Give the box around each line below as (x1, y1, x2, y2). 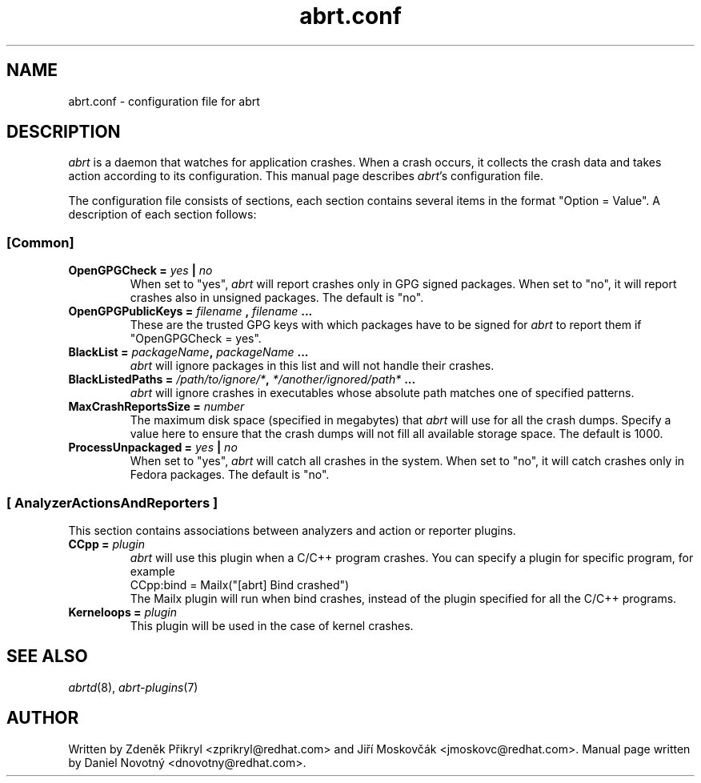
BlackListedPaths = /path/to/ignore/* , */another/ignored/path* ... (68, 372, 416, 387)
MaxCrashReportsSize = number (68, 400, 245, 414)
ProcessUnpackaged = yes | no (68, 440, 238, 455)
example (130, 564, 175, 578)
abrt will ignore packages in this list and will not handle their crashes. (130, 359, 495, 373)
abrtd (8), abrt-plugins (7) (68, 680, 198, 694)
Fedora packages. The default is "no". (130, 468, 330, 482)
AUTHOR (6, 708, 79, 729)
